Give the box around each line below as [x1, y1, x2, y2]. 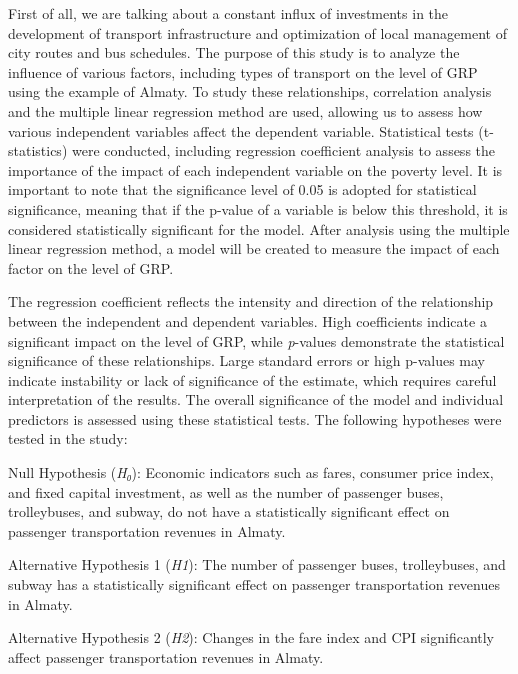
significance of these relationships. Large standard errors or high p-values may [8, 350, 486, 371]
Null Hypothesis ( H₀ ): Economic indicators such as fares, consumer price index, [8, 462, 494, 483]
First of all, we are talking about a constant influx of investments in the [8, 3, 449, 23]
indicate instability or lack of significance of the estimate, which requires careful [8, 369, 497, 390]
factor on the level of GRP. [8, 257, 174, 278]
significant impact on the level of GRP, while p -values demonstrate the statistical [8, 330, 505, 351]
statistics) [8, 140, 68, 161]
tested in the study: [8, 428, 128, 449]
